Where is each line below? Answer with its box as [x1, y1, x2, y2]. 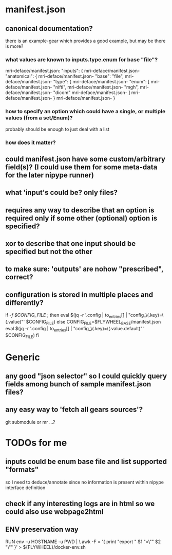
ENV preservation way [5, 525, 79, 533]
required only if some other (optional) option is [5, 213, 158, 222]
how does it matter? [5, 139, 56, 146]
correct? [5, 273, 33, 281]
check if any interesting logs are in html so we [5, 499, 155, 508]
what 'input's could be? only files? [5, 188, 118, 197]
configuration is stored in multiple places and [5, 290, 153, 299]
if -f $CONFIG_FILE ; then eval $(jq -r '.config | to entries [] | [5, 312, 127, 319]
